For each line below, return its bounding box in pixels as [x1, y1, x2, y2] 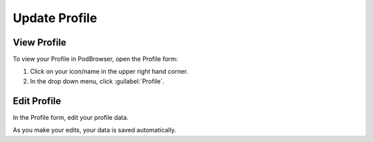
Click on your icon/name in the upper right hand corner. [30, 68, 189, 76]
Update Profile [12, 10, 97, 26]
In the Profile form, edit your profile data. [12, 113, 129, 121]
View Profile [12, 37, 67, 48]
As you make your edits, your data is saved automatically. [12, 126, 176, 134]
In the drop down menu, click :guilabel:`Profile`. [30, 77, 165, 85]
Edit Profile [12, 95, 61, 107]
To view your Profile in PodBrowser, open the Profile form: [12, 55, 178, 63]
